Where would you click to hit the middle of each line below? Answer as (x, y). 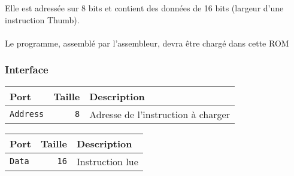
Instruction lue (107, 161)
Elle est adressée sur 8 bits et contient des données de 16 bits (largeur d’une (144, 8)
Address (27, 114)
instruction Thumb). (42, 19)
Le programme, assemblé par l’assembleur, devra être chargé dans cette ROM (147, 43)
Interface (27, 70)
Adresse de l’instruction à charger (160, 114)
